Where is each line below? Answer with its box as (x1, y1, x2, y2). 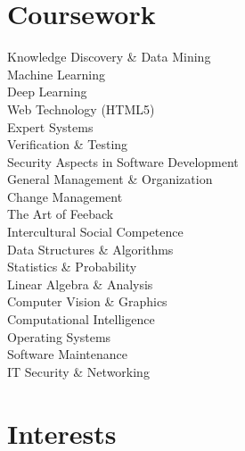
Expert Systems (7, 117, 94, 136)
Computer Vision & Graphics (7, 292, 167, 311)
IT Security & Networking (7, 362, 150, 380)
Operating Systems (7, 327, 111, 346)
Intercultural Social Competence (7, 222, 184, 241)
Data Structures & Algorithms (7, 239, 174, 258)
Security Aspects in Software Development (7, 152, 239, 171)
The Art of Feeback (7, 205, 114, 223)
